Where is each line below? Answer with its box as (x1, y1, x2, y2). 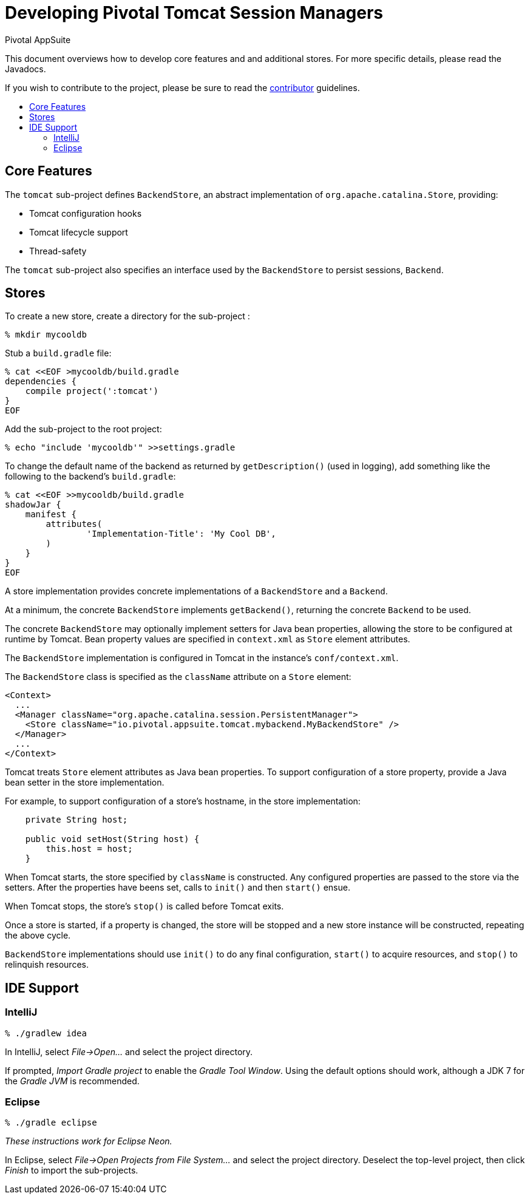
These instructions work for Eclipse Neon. (5, 1136, 172, 1147)
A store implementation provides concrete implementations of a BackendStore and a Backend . (5, 586, 388, 597)
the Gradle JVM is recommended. (5, 1075, 140, 1086)
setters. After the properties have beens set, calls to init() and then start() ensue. (5, 882, 350, 893)
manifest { (25, 509, 77, 520)
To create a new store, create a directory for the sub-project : (5, 311, 250, 322)
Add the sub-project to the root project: (5, 424, 162, 435)
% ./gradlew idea (5, 1028, 87, 1038)
